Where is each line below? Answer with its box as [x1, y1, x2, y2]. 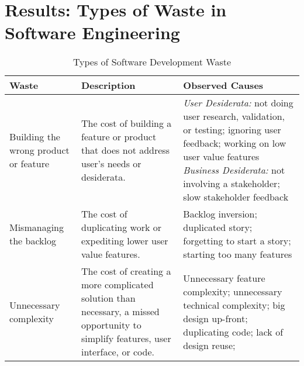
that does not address [81, 143, 170, 157]
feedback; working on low [183, 136, 286, 150]
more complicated [81, 278, 154, 292]
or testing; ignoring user [183, 123, 281, 137]
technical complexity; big [183, 298, 285, 312]
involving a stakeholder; [183, 177, 280, 191]
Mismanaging [9, 220, 64, 234]
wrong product [9, 143, 70, 157]
